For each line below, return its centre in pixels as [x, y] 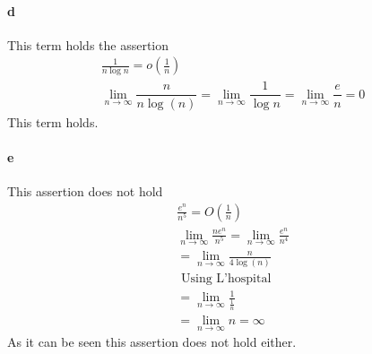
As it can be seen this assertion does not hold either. [152, 342]
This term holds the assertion [88, 44]
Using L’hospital [226, 278]
